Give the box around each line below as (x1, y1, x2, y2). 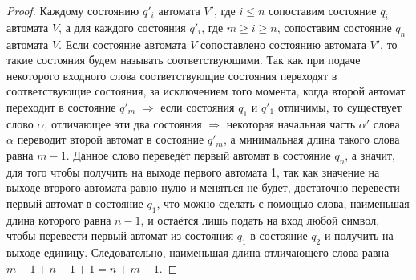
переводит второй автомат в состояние (17, 131, 204, 148)
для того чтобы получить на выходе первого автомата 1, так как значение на (6, 163, 380, 180)
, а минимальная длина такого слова (223, 131, 400, 148)
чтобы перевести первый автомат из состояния (6, 227, 234, 244)
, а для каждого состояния (59, 18, 186, 35)
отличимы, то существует (277, 98, 402, 115)
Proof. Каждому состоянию (6, 2, 139, 18)
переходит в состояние (6, 98, 116, 115)
